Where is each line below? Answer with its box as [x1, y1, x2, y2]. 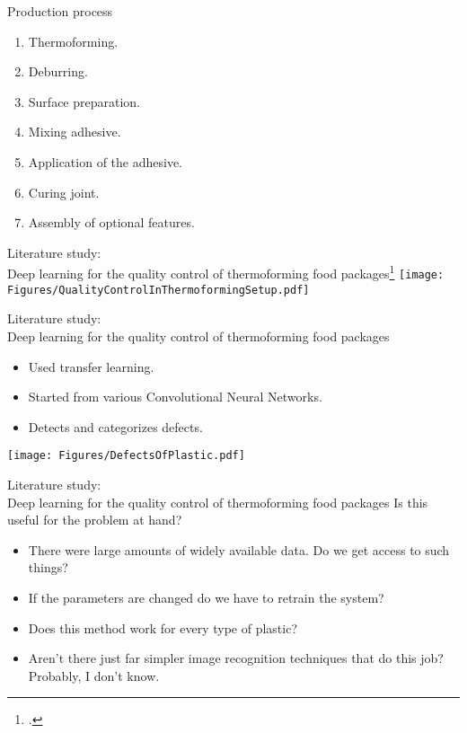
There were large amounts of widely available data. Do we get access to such [28, 540, 450, 559]
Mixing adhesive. [28, 122, 121, 141]
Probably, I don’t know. [28, 666, 160, 684]
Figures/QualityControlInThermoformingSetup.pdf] [7, 283, 310, 296]
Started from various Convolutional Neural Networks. [28, 387, 322, 406]
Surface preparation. [28, 92, 141, 110]
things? [28, 558, 68, 577]
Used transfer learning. [28, 357, 154, 375]
